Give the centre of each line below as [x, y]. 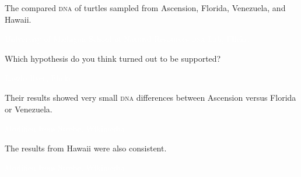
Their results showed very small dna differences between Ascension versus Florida [150, 97]
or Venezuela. [29, 109]
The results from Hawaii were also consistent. [86, 148]
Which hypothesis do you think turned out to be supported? [113, 58]
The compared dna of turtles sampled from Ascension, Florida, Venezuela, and [145, 8]
